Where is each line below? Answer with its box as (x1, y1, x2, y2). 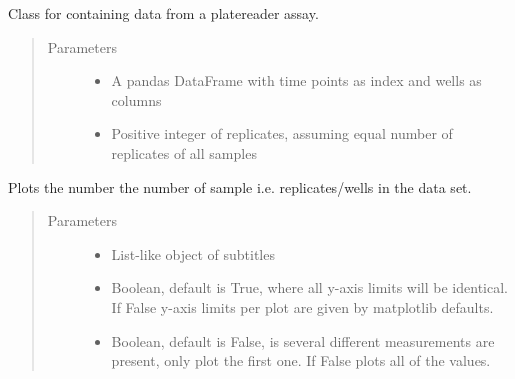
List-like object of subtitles (111, 243, 275, 264)
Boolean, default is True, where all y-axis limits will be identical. (111, 277, 508, 298)
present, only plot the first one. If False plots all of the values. (111, 350, 491, 371)
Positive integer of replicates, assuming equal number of (111, 123, 453, 144)
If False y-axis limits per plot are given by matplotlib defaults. (111, 296, 494, 317)
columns (111, 89, 162, 110)
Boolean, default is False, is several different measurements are (111, 330, 495, 351)
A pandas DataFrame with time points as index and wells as (111, 70, 482, 91)
